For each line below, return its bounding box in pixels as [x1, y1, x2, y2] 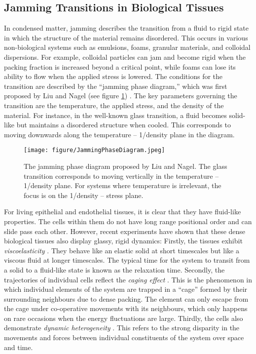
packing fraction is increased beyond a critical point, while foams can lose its [4, 61, 236, 72]
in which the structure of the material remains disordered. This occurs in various [4, 32, 248, 42]
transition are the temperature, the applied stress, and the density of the [4, 100, 224, 110]
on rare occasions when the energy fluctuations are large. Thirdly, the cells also [4, 313, 243, 323]
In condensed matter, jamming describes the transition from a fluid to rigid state [4, 23, 249, 33]
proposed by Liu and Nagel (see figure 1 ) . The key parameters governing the [4, 90, 237, 101]
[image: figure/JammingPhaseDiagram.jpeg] [24, 147, 165, 154]
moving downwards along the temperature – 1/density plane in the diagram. [4, 129, 235, 139]
